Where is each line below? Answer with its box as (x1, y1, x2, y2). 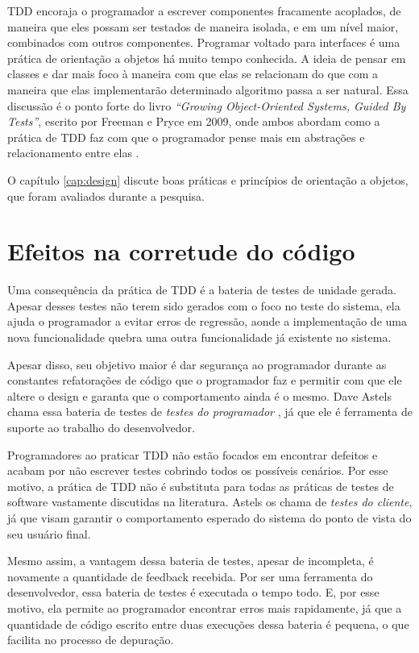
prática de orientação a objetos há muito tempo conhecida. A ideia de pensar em (7, 49, 406, 66)
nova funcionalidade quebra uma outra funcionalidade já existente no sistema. (7, 329, 392, 346)
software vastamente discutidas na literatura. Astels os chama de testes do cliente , (7, 493, 413, 510)
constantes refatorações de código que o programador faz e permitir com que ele (7, 372, 402, 389)
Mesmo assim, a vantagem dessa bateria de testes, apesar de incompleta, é (7, 552, 374, 569)
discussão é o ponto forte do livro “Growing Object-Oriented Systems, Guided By (7, 97, 406, 114)
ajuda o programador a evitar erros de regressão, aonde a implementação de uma (7, 313, 407, 330)
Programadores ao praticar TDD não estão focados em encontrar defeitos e (7, 446, 378, 463)
